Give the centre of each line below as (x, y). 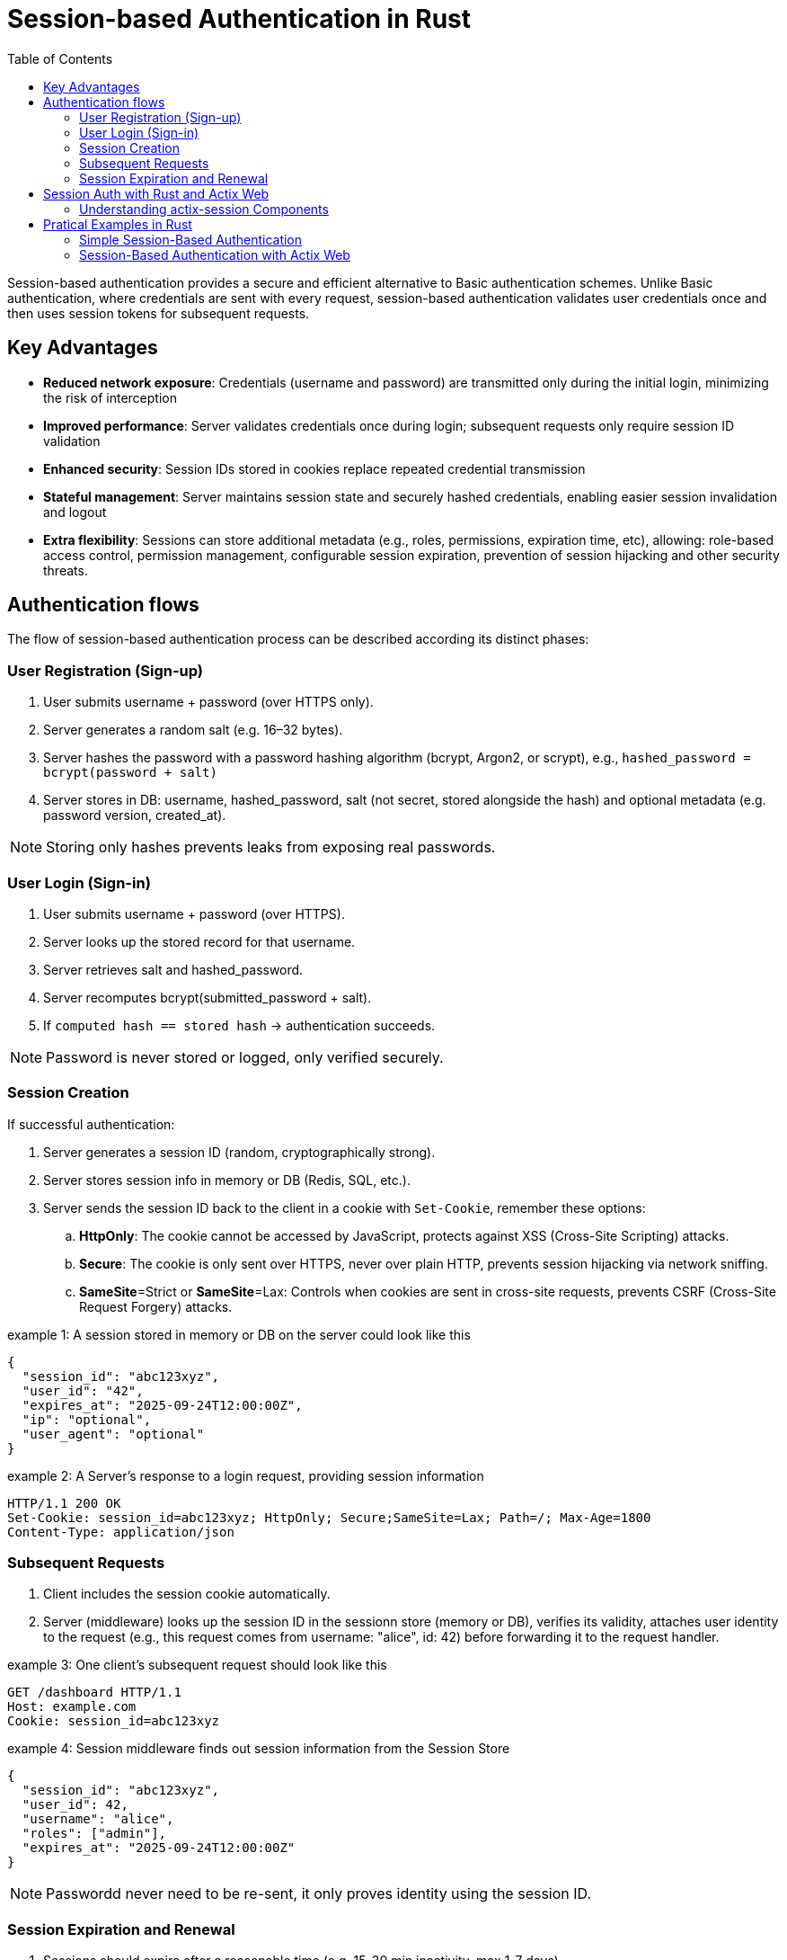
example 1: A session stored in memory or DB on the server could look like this (239, 1334)
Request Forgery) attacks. (156, 1306)
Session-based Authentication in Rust (239, 19)
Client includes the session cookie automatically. (187, 1594)
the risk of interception (110, 397)
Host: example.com (72, 1707)
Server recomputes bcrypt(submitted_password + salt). (208, 997)
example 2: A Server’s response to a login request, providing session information (246, 1475)
